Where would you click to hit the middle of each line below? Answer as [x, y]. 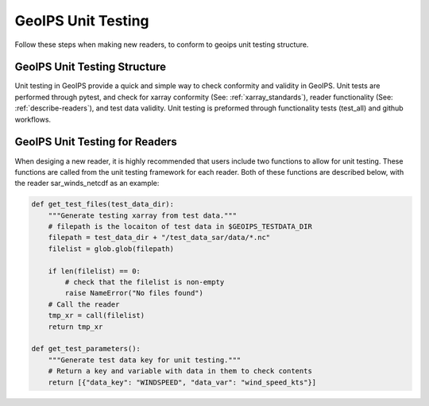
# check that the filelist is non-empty [145, 282]
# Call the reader [84, 304]
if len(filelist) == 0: [94, 271]
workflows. [33, 119]
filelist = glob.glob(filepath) [111, 249]
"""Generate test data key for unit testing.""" [145, 360]
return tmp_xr [75, 327]
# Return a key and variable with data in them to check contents [180, 371]
